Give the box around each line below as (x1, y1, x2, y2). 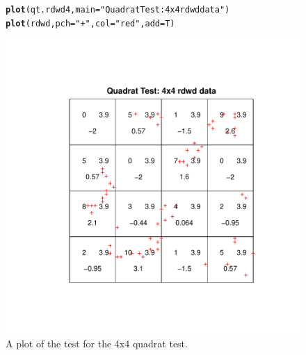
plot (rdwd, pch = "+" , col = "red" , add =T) (6, 18, 175, 28)
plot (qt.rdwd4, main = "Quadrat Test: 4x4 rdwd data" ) (6, 5, 230, 15)
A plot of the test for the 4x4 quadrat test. (6, 336, 188, 350)
